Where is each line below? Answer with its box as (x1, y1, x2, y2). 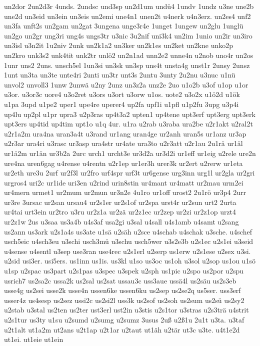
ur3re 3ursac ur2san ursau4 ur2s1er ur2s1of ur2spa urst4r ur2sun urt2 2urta (4, 196, 236, 207)
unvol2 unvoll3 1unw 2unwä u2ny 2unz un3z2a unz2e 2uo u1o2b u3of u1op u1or (4, 79, 248, 89)
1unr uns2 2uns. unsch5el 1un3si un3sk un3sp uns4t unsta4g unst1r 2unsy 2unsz (4, 59, 250, 70)
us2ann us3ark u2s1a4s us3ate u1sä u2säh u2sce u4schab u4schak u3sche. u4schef (4, 226, 252, 236)
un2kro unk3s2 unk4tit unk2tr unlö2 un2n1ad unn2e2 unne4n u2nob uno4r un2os (4, 49, 253, 60)
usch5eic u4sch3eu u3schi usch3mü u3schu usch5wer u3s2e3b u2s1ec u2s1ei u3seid (4, 236, 253, 246)
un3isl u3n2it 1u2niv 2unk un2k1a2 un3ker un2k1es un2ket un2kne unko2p (4, 40, 233, 50)
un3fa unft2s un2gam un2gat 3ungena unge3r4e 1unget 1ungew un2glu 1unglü (4, 20, 243, 31)
